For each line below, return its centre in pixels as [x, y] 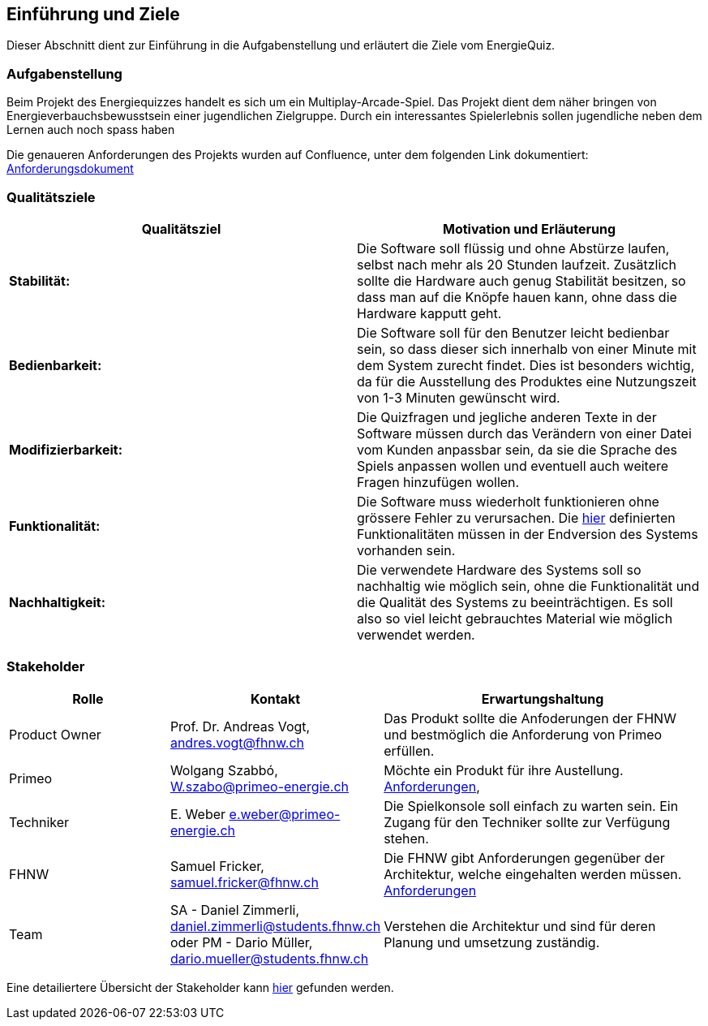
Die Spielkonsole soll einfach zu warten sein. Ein [531, 806]
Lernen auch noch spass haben [91, 130]
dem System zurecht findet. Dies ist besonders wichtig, [526, 365]
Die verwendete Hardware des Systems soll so [499, 569]
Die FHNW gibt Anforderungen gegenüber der [524, 858]
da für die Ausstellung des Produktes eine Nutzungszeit [527, 381]
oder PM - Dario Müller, [241, 942]
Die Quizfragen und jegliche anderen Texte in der [507, 417]
